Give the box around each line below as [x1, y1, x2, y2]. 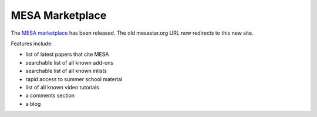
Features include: [11, 40, 53, 47]
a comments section [25, 92, 75, 99]
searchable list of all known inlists [25, 68, 107, 75]
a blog [25, 100, 41, 107]
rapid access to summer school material [25, 75, 123, 82]
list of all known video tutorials [25, 83, 100, 91]
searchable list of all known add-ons [25, 59, 114, 66]
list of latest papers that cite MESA [25, 51, 109, 58]
